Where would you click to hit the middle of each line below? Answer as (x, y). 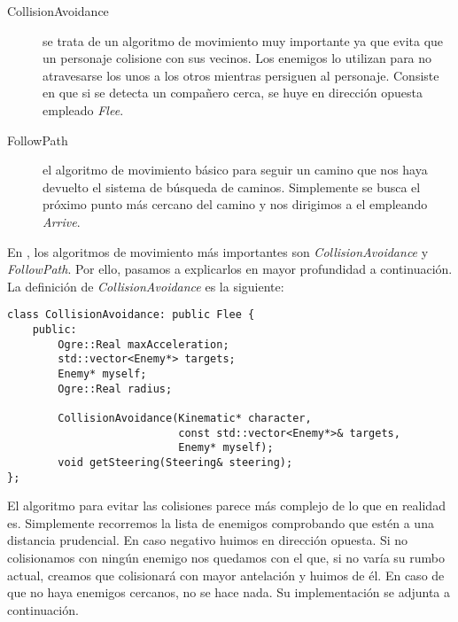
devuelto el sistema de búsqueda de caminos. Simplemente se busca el (232, 187)
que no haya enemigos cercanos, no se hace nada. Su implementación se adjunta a (229, 592)
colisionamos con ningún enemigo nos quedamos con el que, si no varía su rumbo (226, 557)
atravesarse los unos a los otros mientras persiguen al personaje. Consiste (241, 75)
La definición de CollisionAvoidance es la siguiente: (146, 286)
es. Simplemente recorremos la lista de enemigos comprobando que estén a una (221, 522)
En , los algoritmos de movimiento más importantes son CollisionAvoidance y (218, 251)
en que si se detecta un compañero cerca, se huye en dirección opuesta (233, 93)
